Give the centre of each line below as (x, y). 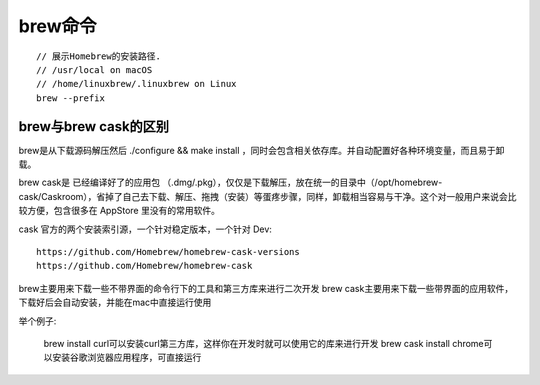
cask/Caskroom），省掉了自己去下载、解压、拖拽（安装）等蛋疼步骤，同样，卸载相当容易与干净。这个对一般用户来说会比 (267, 196)
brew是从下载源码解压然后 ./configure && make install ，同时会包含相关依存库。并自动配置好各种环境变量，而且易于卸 (261, 150)
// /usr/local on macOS (94, 69)
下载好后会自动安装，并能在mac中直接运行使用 (115, 302)
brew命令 (57, 26)
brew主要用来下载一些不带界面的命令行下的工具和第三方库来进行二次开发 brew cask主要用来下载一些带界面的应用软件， (266, 288)
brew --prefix (70, 98)
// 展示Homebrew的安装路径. (99, 56)
